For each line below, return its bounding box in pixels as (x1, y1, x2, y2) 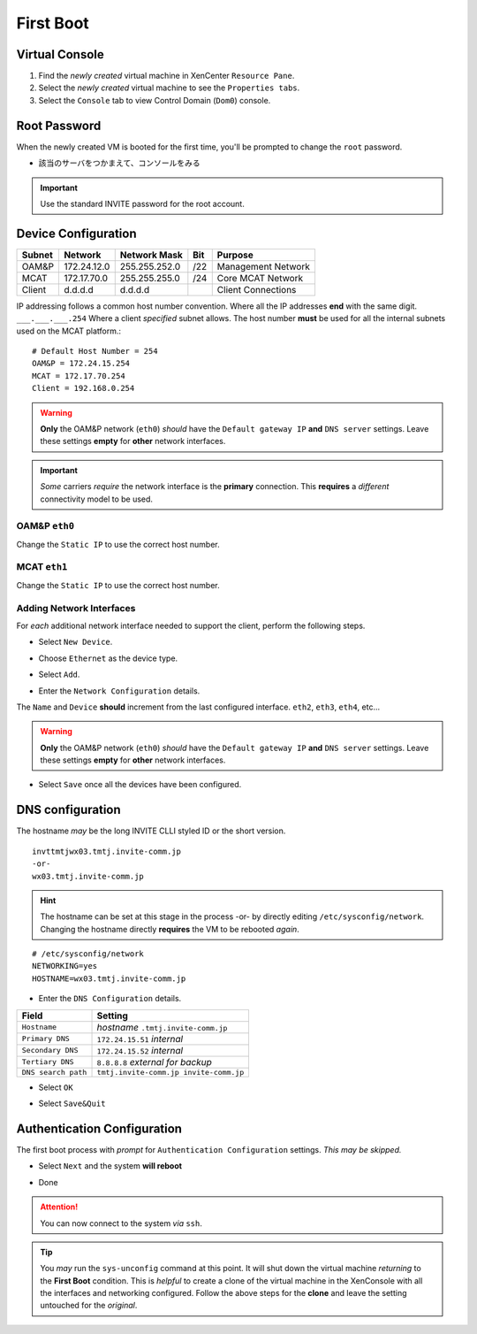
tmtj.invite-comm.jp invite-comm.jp (96, 1067, 245, 1077)
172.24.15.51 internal (96, 1032, 184, 1045)
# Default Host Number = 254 (32, 346, 158, 356)
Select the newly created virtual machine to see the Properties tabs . (38, 82, 300, 93)
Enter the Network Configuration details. (38, 686, 201, 696)
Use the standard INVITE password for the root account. (40, 198, 245, 209)
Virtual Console (16, 47, 105, 62)
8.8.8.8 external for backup (96, 1055, 212, 1068)
